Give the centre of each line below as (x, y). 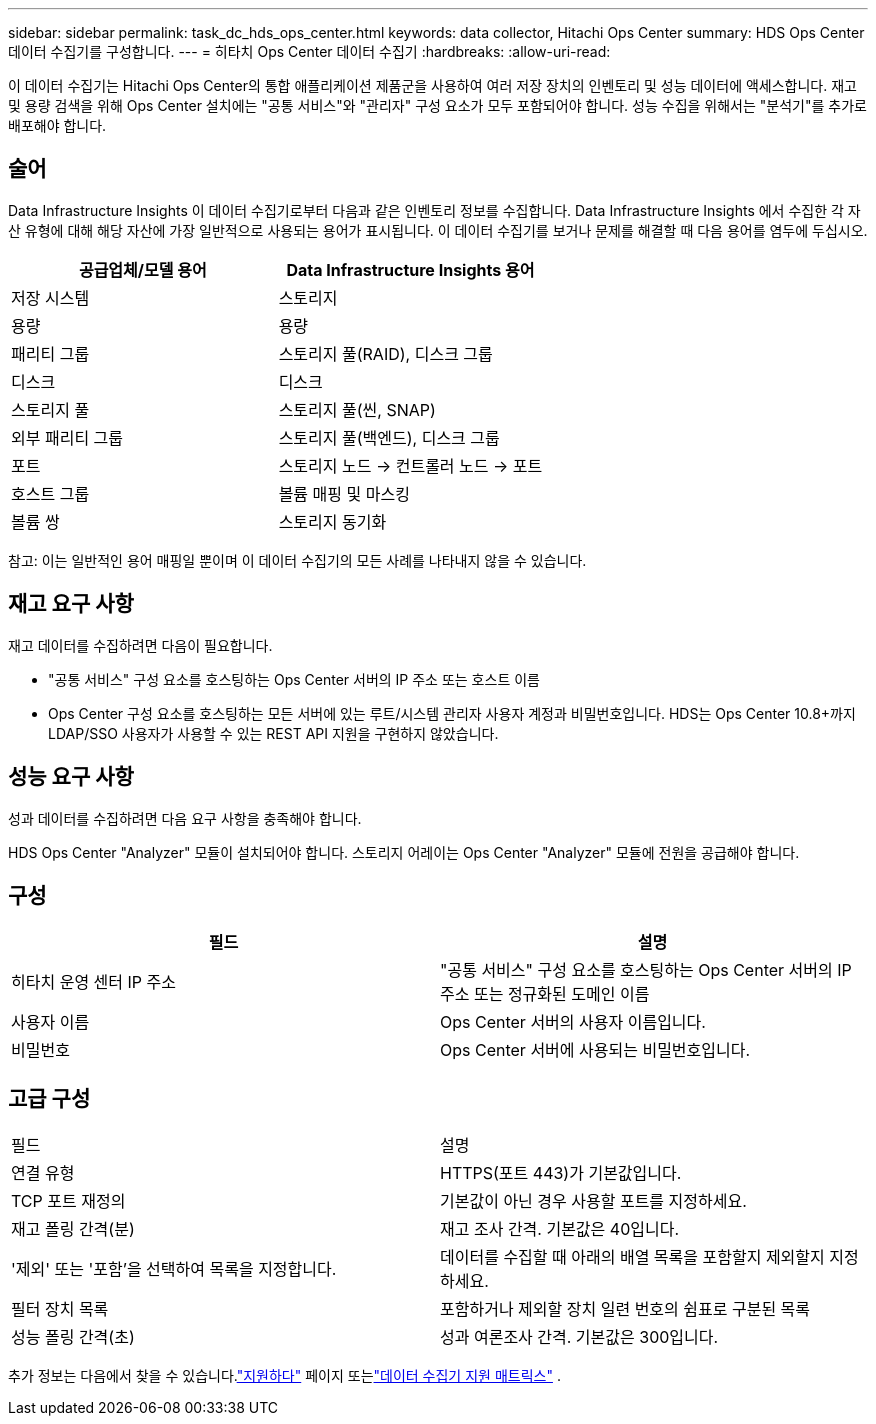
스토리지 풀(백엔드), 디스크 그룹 (389, 437)
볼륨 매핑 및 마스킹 (344, 493)
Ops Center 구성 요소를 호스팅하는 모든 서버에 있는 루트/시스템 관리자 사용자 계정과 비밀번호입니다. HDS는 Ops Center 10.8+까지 (452, 713)
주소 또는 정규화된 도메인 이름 (545, 994)
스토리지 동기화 (332, 521)
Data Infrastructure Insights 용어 (410, 269)
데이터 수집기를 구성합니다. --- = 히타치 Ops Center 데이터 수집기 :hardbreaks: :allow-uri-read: (309, 51)
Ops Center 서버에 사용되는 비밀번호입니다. (595, 1050)
